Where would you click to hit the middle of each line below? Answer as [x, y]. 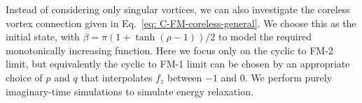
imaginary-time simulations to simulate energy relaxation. [130, 91]
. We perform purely [288, 77]
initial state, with [43, 37]
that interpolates [117, 77]
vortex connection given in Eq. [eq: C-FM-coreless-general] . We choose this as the [181, 23]
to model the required [265, 37]
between [185, 77]
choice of [24, 77]
